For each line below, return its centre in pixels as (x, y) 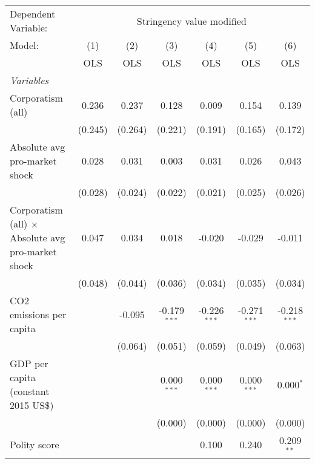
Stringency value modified (191, 21)
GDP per (29, 363)
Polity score (35, 445)
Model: (25, 45)
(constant (30, 391)
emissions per (38, 314)
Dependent (33, 14)
